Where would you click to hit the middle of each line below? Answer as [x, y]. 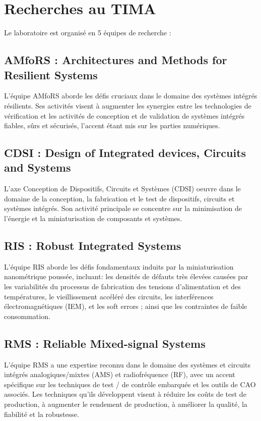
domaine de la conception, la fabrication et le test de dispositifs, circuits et [119, 198]
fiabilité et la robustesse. [42, 414]
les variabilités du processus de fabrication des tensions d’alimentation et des [122, 286]
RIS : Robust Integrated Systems [93, 246]
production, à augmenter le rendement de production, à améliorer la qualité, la [126, 404]
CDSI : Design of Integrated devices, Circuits [125, 153]
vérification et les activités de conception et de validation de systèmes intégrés [124, 115]
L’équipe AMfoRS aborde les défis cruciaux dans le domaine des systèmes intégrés [131, 96]
